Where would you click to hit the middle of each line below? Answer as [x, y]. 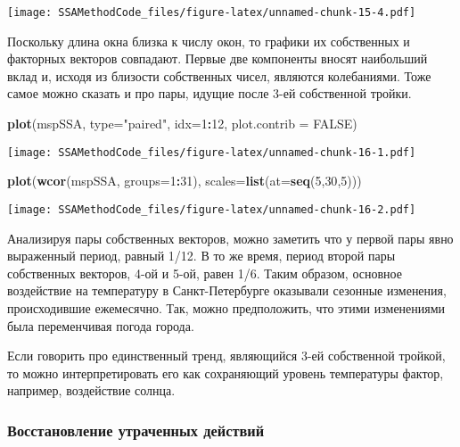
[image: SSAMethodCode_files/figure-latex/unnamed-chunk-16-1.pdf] [212, 152]
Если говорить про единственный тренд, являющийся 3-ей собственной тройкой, [226, 356]
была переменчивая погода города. [101, 325]
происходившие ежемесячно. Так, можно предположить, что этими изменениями [226, 307]
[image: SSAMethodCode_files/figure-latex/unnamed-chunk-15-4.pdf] [212, 12]
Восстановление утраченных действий [136, 430]
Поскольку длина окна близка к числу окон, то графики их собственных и [209, 41]
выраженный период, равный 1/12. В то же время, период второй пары [201, 256]
